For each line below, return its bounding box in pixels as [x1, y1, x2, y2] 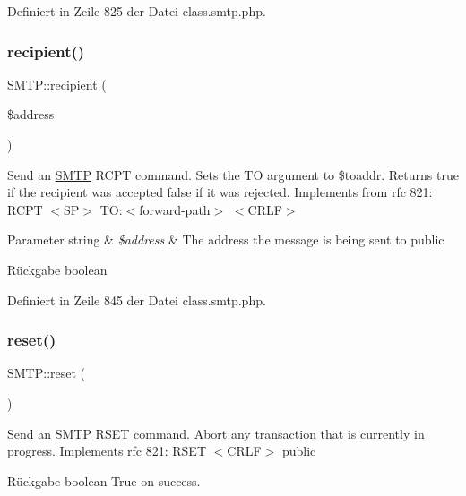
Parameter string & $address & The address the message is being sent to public [7, 230, 444, 249]
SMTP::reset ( [7, 363, 86, 382]
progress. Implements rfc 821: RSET [7, 441, 206, 460]
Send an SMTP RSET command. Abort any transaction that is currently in [7, 423, 425, 442]
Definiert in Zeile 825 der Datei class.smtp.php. [7, 2, 266, 20]
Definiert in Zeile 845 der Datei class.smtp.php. [7, 290, 266, 309]
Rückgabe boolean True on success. [7, 471, 201, 490]
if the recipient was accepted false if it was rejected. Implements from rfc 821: [7, 183, 433, 201]
